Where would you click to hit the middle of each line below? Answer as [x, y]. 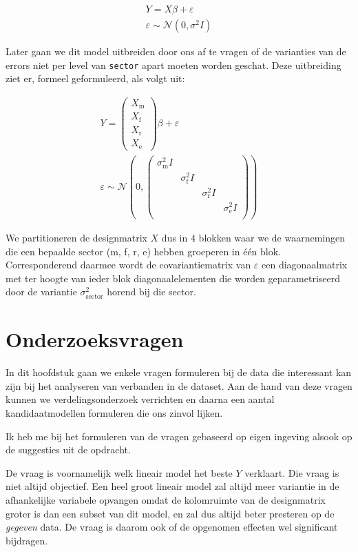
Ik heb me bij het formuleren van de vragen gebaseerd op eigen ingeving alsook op [179, 436]
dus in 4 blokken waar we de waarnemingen [253, 238]
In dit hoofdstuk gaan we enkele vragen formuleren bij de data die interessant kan [179, 372]
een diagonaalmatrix [305, 265]
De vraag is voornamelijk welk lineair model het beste [119, 472]
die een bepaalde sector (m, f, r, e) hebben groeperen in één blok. [144, 251]
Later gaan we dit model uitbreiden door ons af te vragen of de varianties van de [176, 51]
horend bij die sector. [151, 292]
